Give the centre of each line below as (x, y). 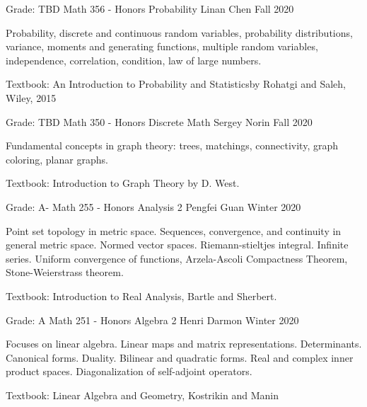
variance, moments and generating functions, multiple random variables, (162, 46)
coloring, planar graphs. (57, 159)
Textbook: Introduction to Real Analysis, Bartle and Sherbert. (141, 296)
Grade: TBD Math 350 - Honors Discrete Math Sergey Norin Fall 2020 (159, 121)
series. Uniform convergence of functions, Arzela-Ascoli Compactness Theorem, (177, 258)
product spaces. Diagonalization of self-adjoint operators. (129, 371)
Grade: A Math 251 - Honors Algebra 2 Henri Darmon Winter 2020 (152, 320)
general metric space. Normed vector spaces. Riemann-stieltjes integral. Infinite (177, 245)
